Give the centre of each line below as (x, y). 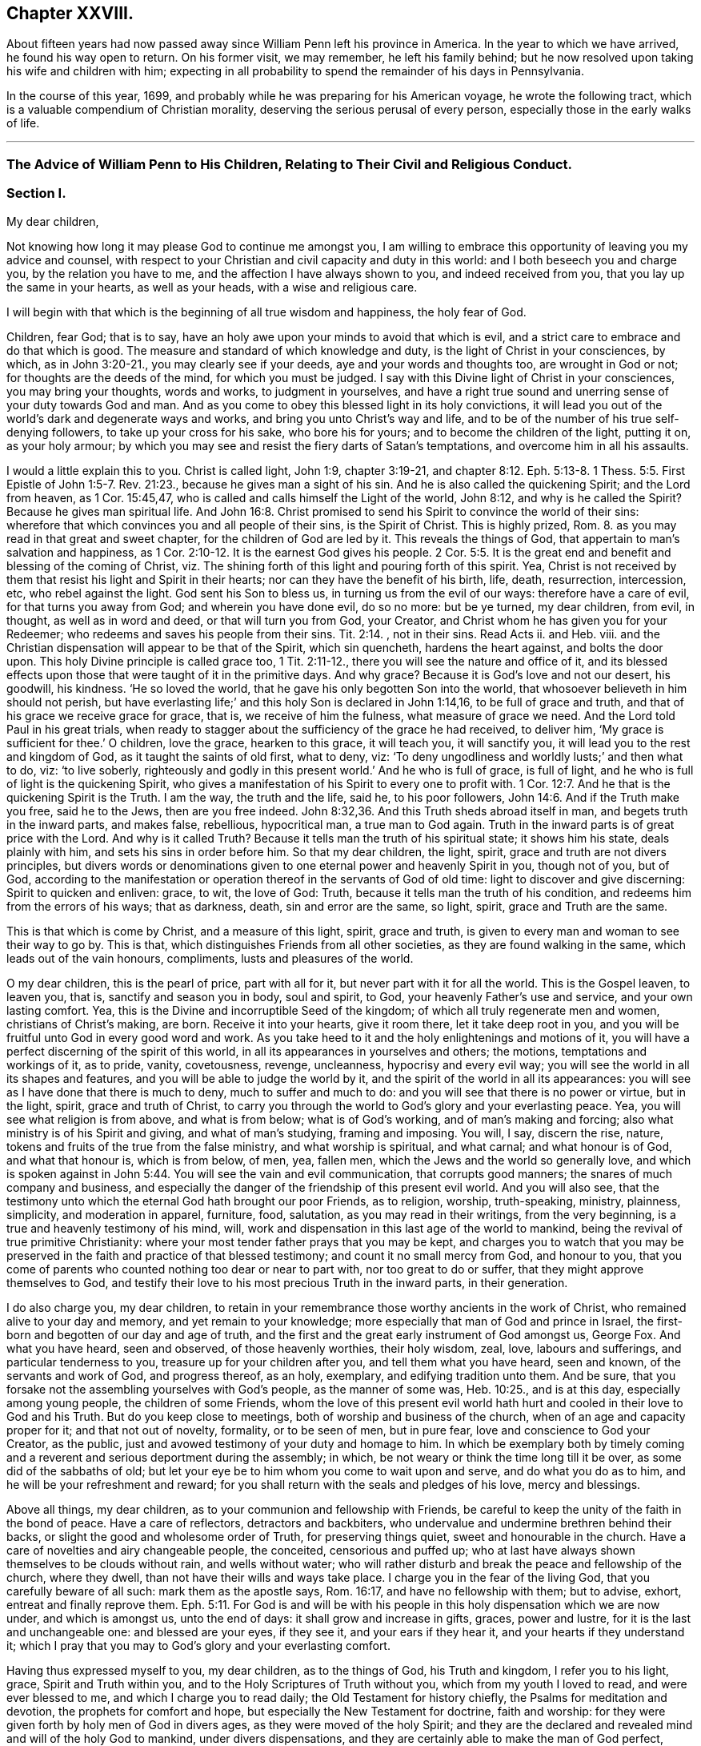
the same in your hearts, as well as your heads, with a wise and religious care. (212, 287)
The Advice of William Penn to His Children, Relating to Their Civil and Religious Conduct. (289, 164)
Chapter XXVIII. (70, 13)
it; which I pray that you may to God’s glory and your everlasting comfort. (198, 1645)
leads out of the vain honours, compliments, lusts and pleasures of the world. (210, 958)
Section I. (36, 193)
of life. (23, 123)
